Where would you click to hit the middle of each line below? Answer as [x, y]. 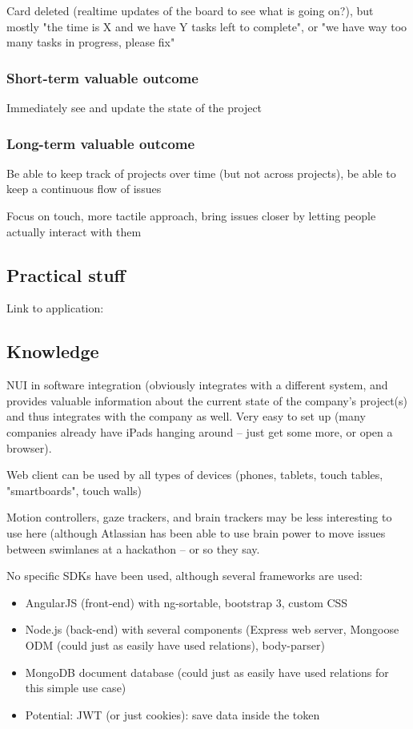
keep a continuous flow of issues [84, 189]
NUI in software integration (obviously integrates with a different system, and [197, 385]
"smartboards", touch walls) [74, 490]
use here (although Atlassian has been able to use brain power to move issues [196, 532]
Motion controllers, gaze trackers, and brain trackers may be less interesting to [199, 517]
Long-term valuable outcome [101, 143]
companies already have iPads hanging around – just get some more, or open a [200, 431]
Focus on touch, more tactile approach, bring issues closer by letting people [191, 215]
